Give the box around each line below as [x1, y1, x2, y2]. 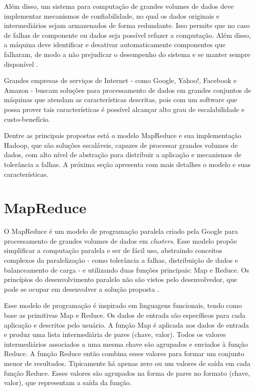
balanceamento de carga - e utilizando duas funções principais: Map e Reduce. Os [4, 264, 249, 275]
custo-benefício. [4, 113, 51, 124]
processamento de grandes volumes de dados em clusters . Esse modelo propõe [4, 235, 237, 246]
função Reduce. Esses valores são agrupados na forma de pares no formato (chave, [4, 367, 250, 378]
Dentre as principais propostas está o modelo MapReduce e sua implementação [4, 130, 241, 140]
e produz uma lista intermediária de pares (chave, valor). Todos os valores [4, 329, 226, 339]
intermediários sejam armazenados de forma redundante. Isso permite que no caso [4, 20, 250, 30]
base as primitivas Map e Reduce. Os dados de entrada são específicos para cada [4, 309, 246, 320]
